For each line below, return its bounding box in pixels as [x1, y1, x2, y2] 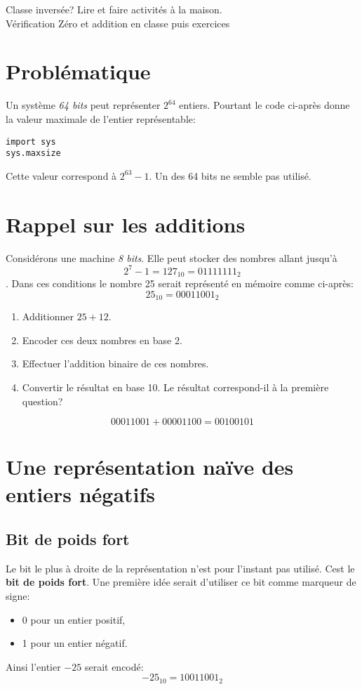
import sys [6, 136, 56, 147]
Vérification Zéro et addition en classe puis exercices [6, 15, 230, 30]
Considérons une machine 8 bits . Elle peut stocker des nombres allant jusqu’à [6, 250, 337, 265]
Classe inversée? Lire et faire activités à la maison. [6, 2, 222, 16]
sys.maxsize [6, 148, 61, 159]
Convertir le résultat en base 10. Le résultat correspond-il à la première [22, 379, 329, 394]
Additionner [22, 309, 74, 324]
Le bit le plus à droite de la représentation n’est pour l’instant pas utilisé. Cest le [6, 560, 355, 575]
